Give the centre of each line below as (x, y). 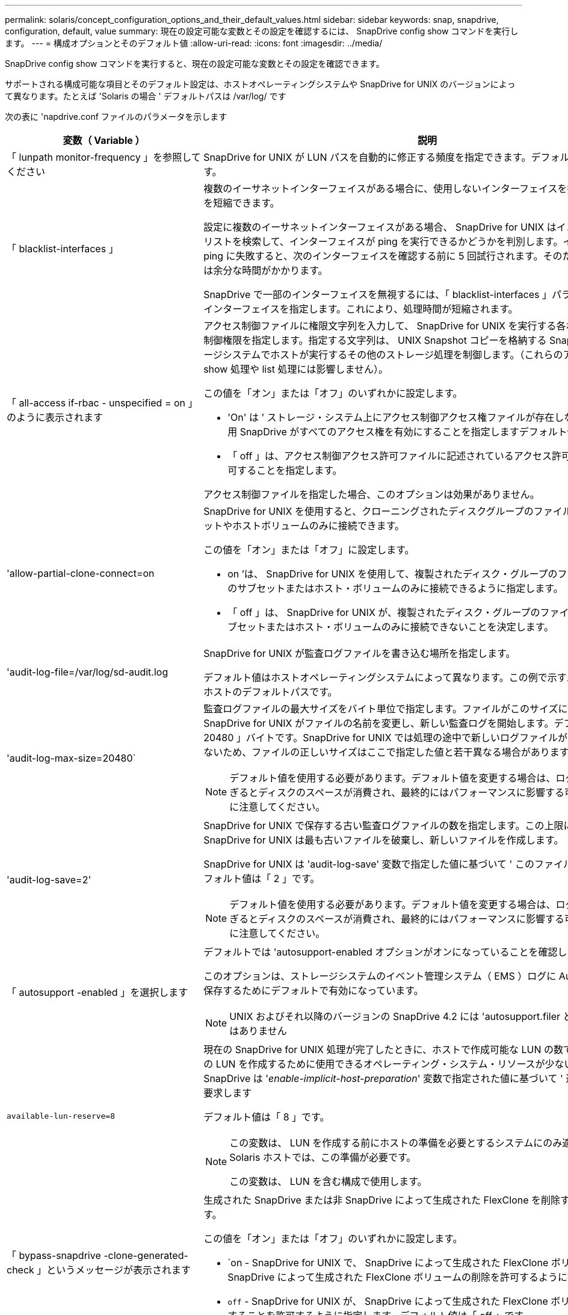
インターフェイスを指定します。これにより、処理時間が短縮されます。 (361, 309)
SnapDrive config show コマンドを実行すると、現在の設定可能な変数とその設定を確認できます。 (195, 64)
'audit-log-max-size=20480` (71, 758)
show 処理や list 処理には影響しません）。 (296, 369)
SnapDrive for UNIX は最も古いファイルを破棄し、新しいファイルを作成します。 (384, 840)
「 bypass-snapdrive (54, 1255)
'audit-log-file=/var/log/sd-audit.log (88, 672)
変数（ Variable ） (104, 140)
